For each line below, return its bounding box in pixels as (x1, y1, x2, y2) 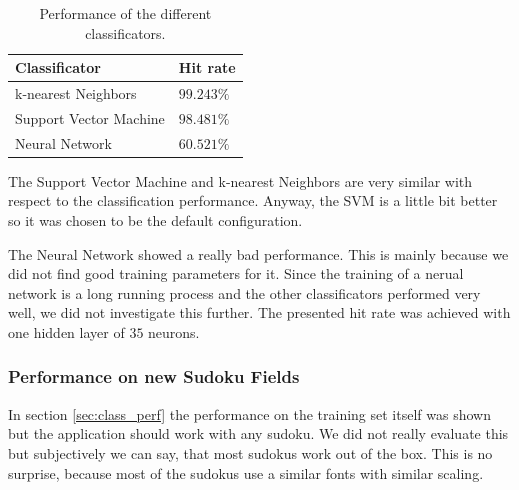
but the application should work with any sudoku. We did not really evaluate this (8, 423, 509, 444)
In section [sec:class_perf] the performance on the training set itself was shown (8, 403, 491, 424)
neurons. (148, 321, 200, 342)
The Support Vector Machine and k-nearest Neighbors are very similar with (8, 170, 473, 191)
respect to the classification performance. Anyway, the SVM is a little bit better (8, 190, 498, 211)
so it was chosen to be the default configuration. (8, 210, 303, 230)
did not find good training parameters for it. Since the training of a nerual (8, 263, 464, 284)
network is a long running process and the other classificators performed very (8, 282, 481, 303)
